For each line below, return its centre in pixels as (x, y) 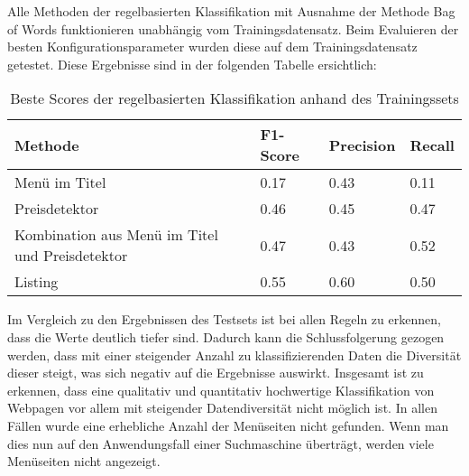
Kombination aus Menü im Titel (116, 235)
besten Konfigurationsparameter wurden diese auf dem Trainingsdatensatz (212, 47)
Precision (362, 145)
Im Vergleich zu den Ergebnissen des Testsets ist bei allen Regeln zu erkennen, (224, 319)
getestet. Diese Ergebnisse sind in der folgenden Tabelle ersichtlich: (192, 64)
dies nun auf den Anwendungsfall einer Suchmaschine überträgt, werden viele (221, 443)
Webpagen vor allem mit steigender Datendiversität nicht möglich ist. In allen (222, 408)
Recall (432, 145)
